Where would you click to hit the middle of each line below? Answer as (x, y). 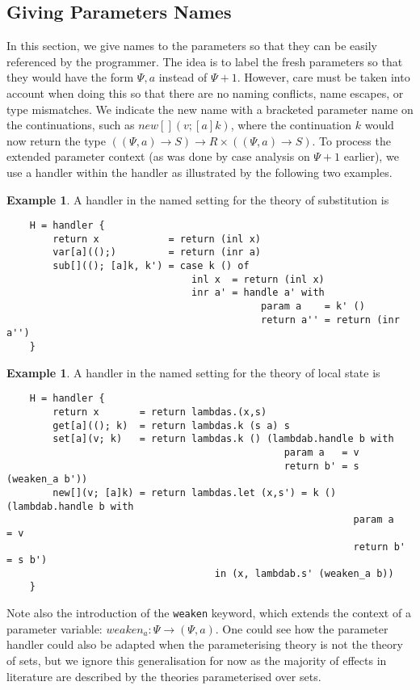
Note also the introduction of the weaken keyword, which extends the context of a (209, 613)
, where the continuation (291, 125)
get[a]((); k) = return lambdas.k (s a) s (171, 425)
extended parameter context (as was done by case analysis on (158, 156)
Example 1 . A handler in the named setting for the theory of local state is (193, 372)
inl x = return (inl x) (258, 279)
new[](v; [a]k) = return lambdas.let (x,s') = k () (195, 492)
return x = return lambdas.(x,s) (160, 412)
